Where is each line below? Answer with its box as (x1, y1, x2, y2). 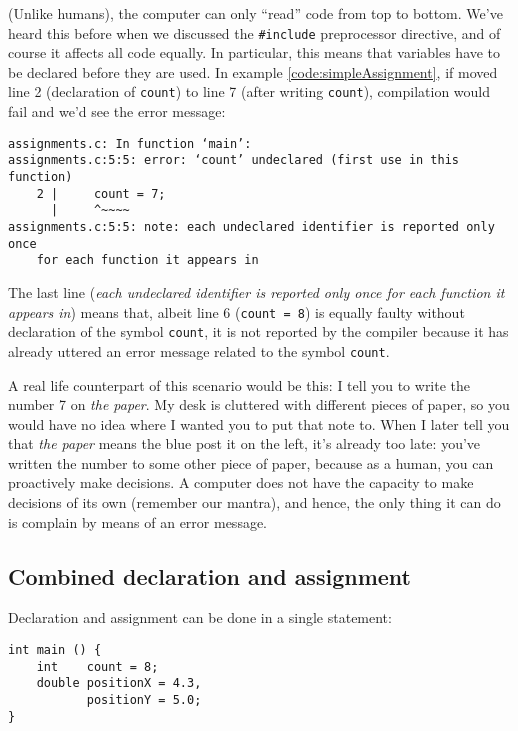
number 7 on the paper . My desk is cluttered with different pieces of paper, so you (8, 394, 510, 415)
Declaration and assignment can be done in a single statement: (8, 607, 392, 628)
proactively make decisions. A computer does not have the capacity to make (8, 472, 474, 493)
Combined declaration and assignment (8, 560, 411, 591)
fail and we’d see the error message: (8, 101, 226, 122)
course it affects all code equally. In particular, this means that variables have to (8, 42, 501, 63)
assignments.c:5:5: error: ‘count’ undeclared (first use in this (8, 153, 460, 168)
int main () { (8, 643, 102, 658)
